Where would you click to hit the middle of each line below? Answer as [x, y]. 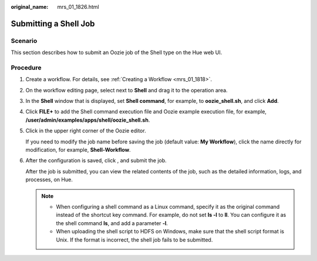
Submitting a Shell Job [53, 24]
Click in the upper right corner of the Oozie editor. [86, 131]
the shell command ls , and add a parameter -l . [112, 223]
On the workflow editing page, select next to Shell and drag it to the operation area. [127, 90]
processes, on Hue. [49, 180]
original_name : [30, 7]
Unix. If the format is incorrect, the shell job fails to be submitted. [134, 240]
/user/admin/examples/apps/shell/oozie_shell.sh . [88, 120]
